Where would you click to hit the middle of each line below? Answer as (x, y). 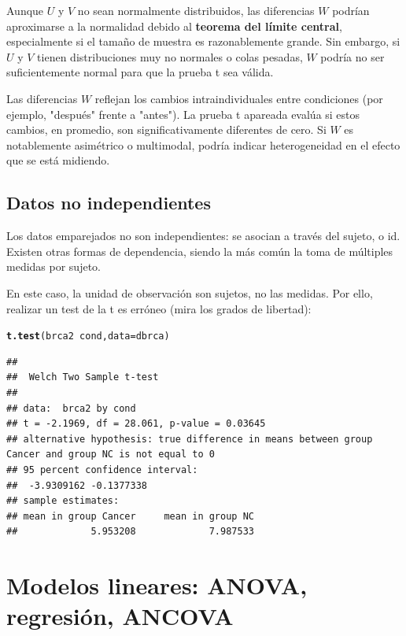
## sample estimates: (63, 501)
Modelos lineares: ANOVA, (157, 585)
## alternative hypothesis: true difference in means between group (190, 439)
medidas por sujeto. (54, 266)
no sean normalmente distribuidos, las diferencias (196, 10)
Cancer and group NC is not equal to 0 (111, 455)
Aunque (25, 10)
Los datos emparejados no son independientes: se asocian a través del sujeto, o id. (203, 236)
